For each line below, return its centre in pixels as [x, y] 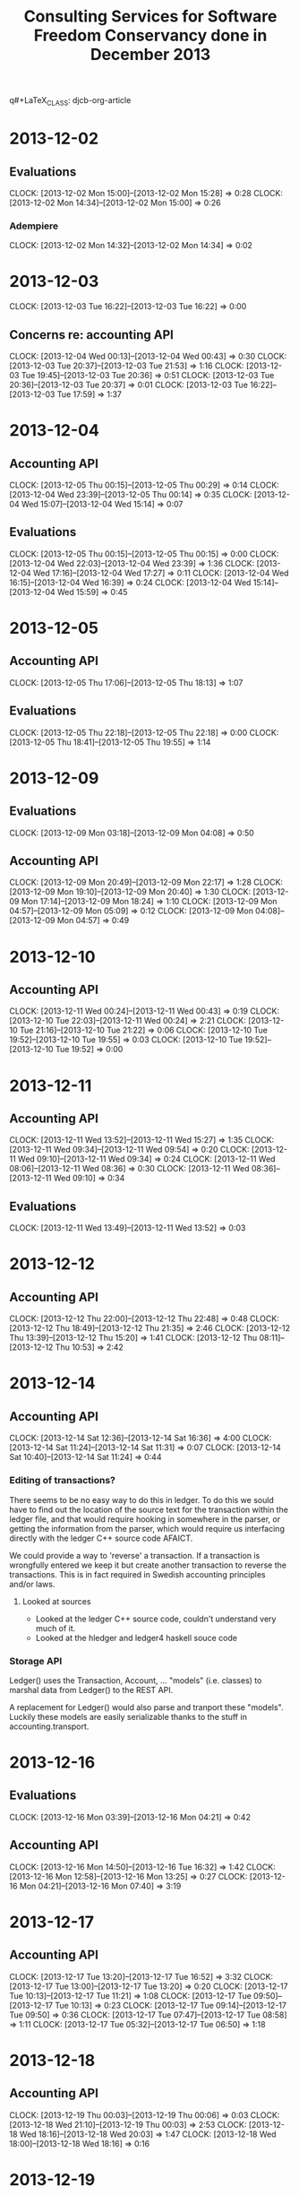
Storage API [36, 1661]
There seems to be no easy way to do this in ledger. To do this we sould [142, 1499]
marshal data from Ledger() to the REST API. [91, 1689]
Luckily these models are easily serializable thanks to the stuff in [128, 1716]
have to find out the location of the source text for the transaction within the [149, 1509]
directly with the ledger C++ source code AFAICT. [101, 1538]
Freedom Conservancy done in [150, 35]
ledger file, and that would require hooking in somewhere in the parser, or [145, 1519]
